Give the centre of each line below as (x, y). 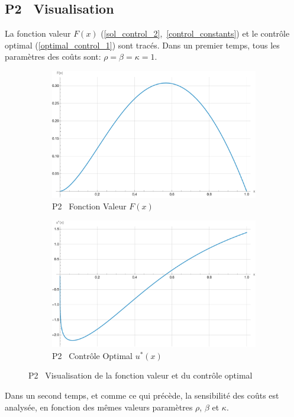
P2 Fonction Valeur (89, 206)
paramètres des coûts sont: (53, 56)
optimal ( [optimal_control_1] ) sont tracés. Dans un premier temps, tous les (142, 45)
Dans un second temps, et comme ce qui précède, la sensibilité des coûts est (142, 395)
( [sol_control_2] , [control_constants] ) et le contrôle (195, 33)
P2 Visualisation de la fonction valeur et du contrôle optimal (140, 375)
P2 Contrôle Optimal (92, 355)
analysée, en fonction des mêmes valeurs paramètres (99, 407)
